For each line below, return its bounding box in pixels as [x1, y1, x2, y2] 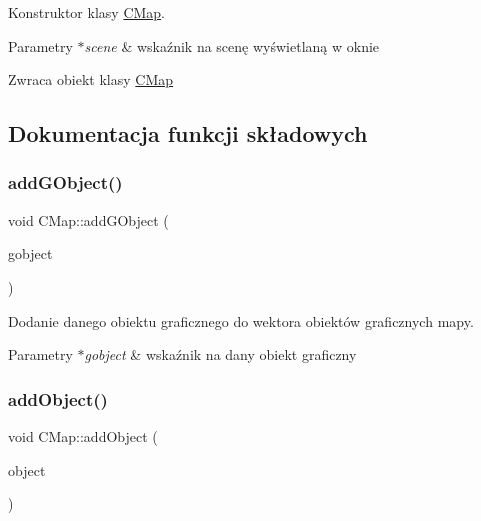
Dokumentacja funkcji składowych [8, 118, 368, 149]
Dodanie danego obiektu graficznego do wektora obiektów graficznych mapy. [8, 310, 474, 331]
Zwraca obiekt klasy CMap [8, 69, 174, 90]
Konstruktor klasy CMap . [8, 2, 166, 22]
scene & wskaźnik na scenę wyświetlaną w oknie [84, 35, 380, 56]
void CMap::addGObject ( [8, 209, 169, 230]
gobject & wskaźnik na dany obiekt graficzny [84, 344, 357, 365]
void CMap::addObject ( [8, 425, 158, 446]
